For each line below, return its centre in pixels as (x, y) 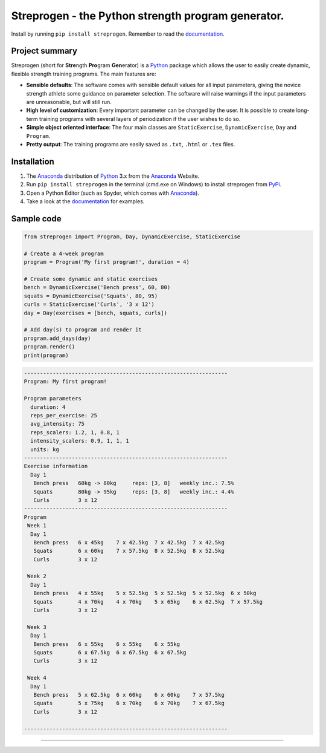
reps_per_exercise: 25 (64, 416)
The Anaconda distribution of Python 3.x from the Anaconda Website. (113, 176)
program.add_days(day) (57, 338)
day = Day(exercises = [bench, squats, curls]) (95, 313)
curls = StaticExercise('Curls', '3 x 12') (89, 305)
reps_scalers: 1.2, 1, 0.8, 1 (75, 432)
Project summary (44, 51)
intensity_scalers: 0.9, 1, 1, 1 (80, 441)
